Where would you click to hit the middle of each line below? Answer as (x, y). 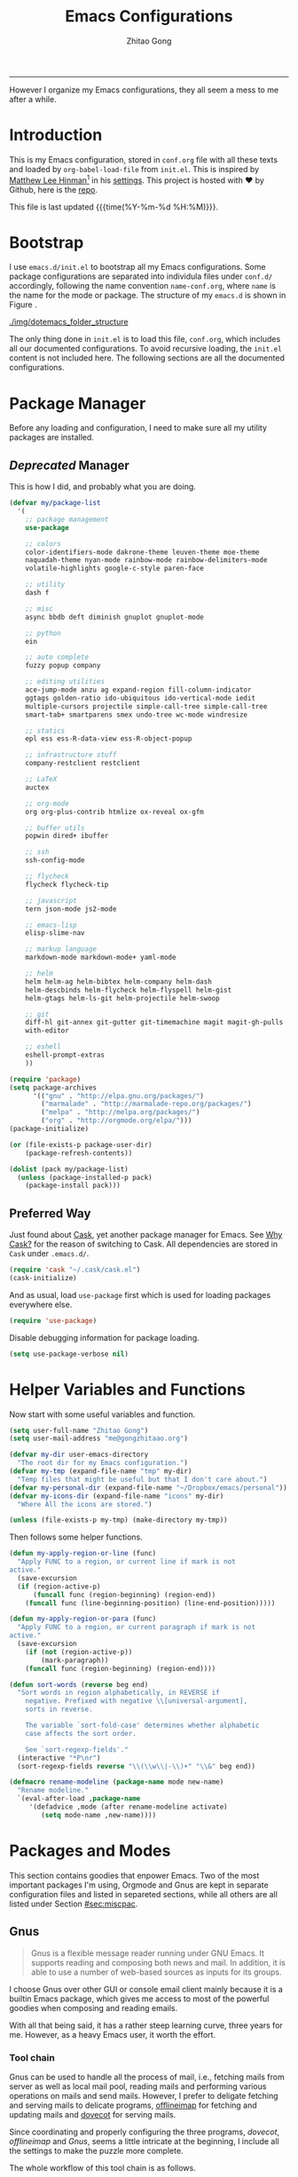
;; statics (45, 731)
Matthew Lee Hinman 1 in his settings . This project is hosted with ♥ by (137, 179)
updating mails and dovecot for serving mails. (93, 2114)
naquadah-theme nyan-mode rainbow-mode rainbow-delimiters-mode (146, 560)
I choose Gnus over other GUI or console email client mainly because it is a (146, 1989)
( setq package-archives (53, 1088)
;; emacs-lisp (51, 925)
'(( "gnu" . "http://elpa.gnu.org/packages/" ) (118, 1096)
